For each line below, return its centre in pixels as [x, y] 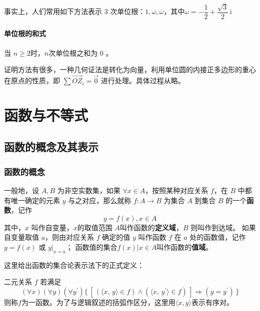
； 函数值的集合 [91, 247]
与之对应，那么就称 [100, 200]
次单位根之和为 [73, 52]
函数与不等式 [46, 115]
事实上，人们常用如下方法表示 [53, 11]
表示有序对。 [212, 302]
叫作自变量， [52, 227]
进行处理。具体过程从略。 [143, 81]
